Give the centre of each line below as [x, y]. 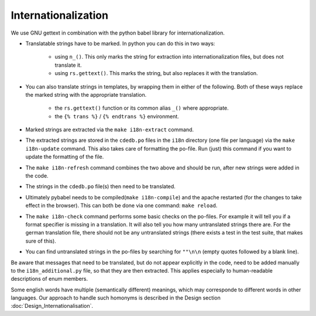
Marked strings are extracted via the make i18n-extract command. [110, 130]
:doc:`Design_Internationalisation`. [52, 306]
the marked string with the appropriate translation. [86, 94]
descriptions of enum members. [49, 279]
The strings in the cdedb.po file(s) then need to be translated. [100, 186]
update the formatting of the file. [65, 157]
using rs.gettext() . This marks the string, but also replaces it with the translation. [156, 73]
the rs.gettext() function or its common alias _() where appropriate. [142, 108]
